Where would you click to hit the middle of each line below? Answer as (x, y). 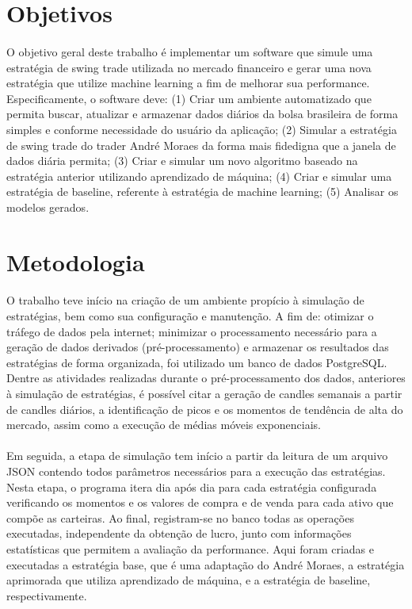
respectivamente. (47, 595)
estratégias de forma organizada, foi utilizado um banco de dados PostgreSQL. (197, 362)
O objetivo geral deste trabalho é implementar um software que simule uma (190, 51)
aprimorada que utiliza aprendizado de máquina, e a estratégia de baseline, (189, 580)
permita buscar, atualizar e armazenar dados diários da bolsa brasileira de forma (202, 114)
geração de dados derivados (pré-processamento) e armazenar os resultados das (198, 347)
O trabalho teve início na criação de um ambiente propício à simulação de (185, 300)
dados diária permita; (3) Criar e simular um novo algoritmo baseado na (182, 161)
